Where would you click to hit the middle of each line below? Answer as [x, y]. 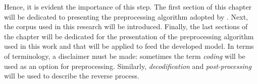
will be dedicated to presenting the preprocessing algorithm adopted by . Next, [126, 16]
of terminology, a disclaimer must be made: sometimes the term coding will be [125, 56]
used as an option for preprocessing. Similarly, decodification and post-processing [128, 66]
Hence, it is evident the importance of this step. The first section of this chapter [128, 7]
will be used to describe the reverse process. [72, 76]
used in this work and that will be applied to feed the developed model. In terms [129, 46]
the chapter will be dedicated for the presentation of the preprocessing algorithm [129, 36]
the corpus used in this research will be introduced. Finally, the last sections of [126, 26]
